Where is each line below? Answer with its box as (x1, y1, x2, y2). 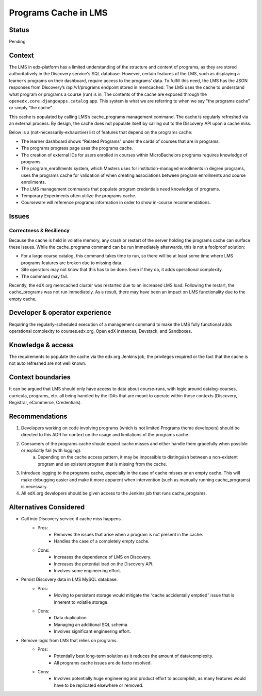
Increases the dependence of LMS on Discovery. (54, 554, 152, 560)
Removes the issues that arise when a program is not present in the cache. (54, 532, 203, 538)
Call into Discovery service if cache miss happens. (21, 516, 122, 522)
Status (9, 26, 30, 34)
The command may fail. (21, 273, 68, 279)
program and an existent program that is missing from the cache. (37, 461, 167, 467)
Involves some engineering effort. (54, 568, 121, 574)
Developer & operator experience (9, 308, 112, 317)
